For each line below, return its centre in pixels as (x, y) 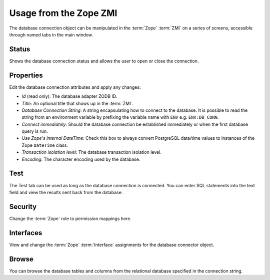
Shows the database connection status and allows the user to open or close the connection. (104, 61)
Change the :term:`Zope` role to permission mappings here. (70, 218)
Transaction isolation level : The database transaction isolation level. (92, 152)
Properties (26, 75)
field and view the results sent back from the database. (66, 192)
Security (23, 206)
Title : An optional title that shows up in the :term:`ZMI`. (78, 103)
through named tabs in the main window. (51, 34)
